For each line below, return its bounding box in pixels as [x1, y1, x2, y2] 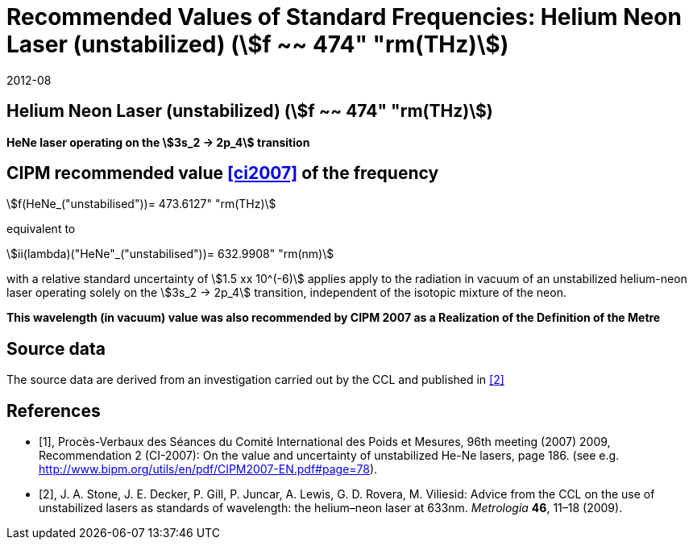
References [6, 400, 101, 421]
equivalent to [6, 222, 76, 236]
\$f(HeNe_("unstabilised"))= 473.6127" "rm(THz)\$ [6, 197, 276, 211]
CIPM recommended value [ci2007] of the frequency [6, 163, 439, 184]
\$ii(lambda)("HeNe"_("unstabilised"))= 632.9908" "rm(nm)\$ [6, 247, 334, 261]
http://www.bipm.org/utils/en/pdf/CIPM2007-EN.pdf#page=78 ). [39, 462, 378, 477]
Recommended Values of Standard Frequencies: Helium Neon [6, 3, 682, 31]
